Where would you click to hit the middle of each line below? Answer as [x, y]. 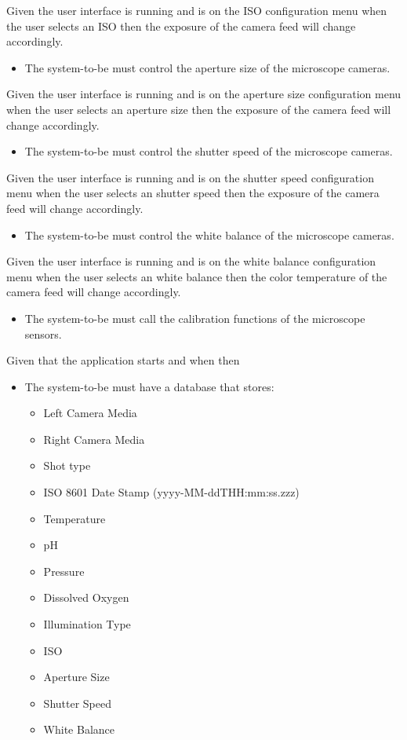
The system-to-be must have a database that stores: [149, 386]
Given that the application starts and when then [123, 360]
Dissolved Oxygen [86, 597]
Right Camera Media [94, 439]
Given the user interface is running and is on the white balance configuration [191, 261]
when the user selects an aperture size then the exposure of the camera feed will [199, 109]
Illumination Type [87, 624]
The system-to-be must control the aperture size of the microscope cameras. [207, 67]
